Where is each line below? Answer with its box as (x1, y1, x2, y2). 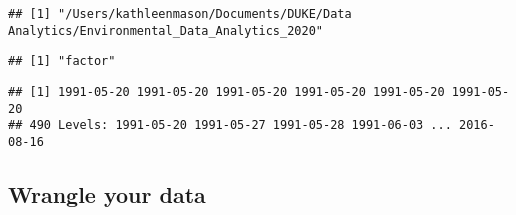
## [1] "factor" (8, 54, 116, 69)
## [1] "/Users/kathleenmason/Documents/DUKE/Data (8, 7, 352, 21)
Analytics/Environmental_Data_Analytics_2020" (8, 23, 323, 38)
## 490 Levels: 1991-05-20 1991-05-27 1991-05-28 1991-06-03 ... (8, 118, 452, 133)
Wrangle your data (8, 178, 206, 209)
